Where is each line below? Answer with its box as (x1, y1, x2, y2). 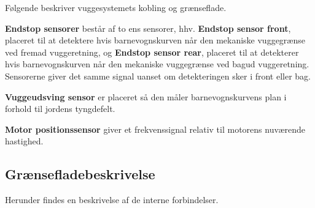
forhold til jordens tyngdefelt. (5, 102, 115, 115)
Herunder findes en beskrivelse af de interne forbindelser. (5, 193, 219, 206)
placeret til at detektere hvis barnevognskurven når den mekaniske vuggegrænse (5, 34, 305, 46)
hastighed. (5, 135, 44, 147)
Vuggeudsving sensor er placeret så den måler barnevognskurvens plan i (5, 90, 287, 103)
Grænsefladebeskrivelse (5, 165, 155, 184)
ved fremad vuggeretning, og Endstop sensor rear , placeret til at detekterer (5, 45, 299, 58)
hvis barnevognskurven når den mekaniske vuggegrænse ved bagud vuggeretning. (5, 58, 309, 70)
